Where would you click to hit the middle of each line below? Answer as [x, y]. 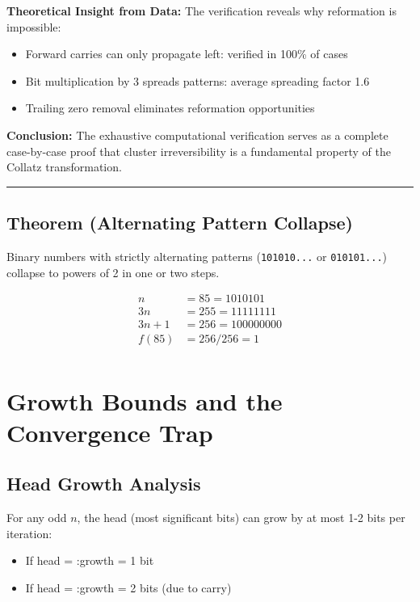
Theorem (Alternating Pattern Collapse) [180, 223]
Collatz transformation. [64, 167]
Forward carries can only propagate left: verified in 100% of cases [187, 54]
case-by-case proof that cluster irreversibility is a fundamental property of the [199, 151]
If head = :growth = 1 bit [90, 560]
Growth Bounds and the [145, 400]
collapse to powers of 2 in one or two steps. [113, 272]
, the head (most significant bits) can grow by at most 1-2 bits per [241, 518]
